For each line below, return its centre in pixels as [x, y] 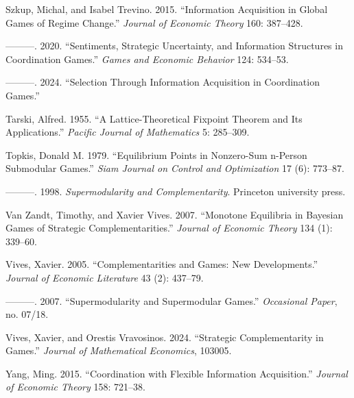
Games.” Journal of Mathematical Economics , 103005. [119, 350]
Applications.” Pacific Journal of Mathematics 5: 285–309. [128, 132]
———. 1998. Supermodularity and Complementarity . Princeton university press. [176, 191]
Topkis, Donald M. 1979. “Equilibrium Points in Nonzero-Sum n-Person [156, 154]
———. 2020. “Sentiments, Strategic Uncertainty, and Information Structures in [174, 46]
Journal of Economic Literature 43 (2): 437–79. [105, 277]
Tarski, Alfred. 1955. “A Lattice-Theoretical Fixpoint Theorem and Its [154, 118]
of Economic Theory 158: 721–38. [75, 387]
